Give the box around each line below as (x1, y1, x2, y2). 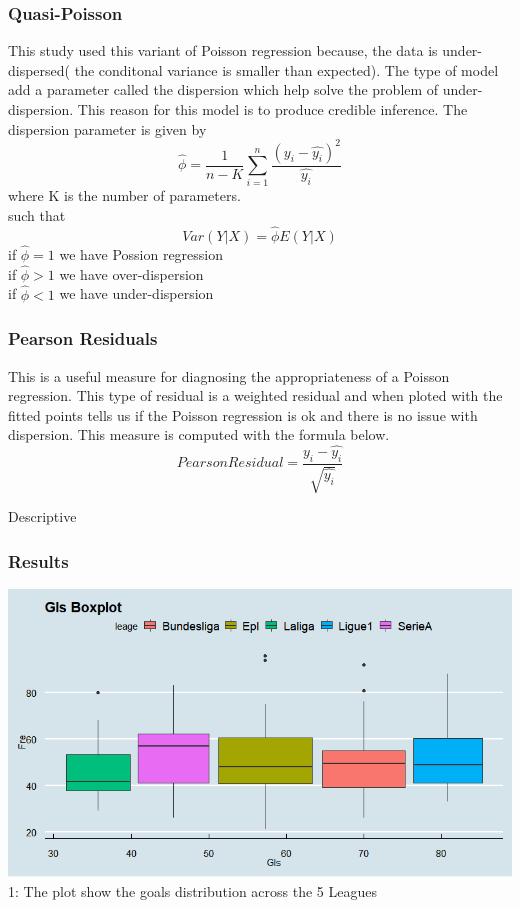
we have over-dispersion (59, 263, 204, 284)
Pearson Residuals (8, 326, 158, 351)
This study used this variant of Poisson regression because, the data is (8, 40, 438, 61)
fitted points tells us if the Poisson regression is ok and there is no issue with (8, 404, 478, 425)
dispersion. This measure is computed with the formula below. (8, 424, 390, 445)
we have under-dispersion (59, 283, 214, 304)
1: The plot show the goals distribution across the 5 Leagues (8, 880, 377, 901)
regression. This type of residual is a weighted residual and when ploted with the (8, 385, 503, 406)
